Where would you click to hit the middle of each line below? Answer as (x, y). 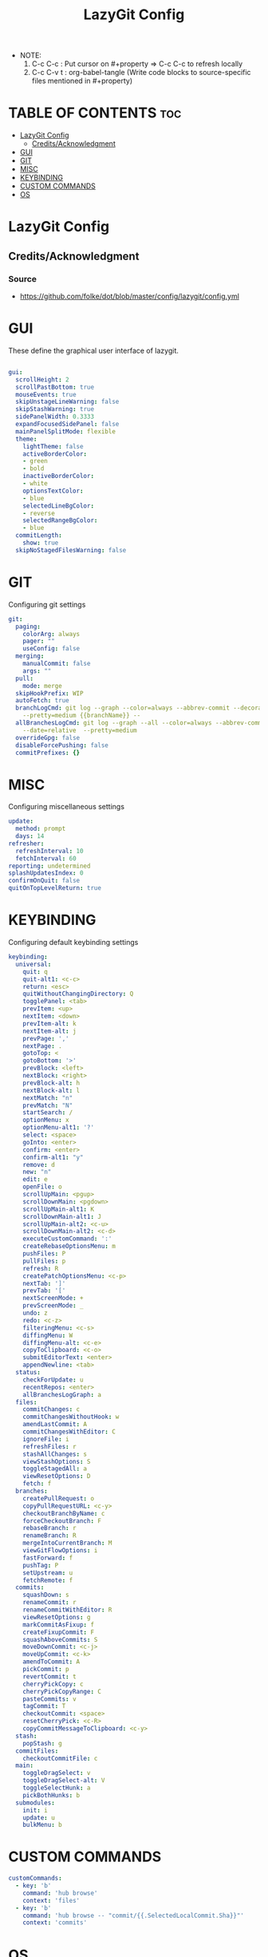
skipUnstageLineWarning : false (67, 402)
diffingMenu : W (48, 1335)
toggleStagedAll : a (55, 1469)
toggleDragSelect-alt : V (64, 1781)
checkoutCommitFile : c (60, 1758)
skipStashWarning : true (55, 409)
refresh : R (41, 1268)
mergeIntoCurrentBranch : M (67, 1543)
